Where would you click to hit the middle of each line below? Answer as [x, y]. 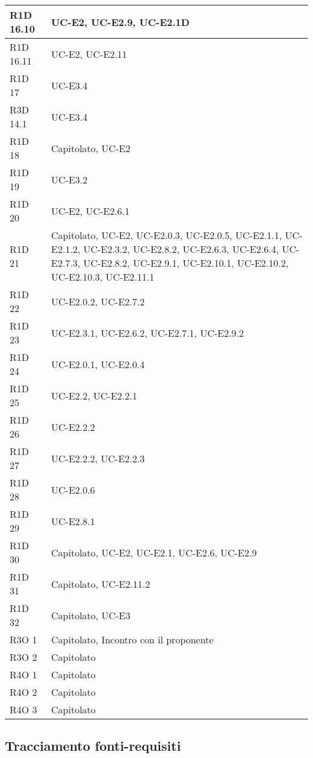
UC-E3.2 [70, 179]
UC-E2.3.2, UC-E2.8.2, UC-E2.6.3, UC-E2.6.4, [181, 249]
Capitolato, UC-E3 [91, 615]
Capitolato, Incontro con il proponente [132, 639]
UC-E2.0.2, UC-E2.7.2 [98, 301]
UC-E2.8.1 [73, 521]
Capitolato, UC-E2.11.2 [101, 584]
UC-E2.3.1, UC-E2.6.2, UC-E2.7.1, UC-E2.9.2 [148, 333]
